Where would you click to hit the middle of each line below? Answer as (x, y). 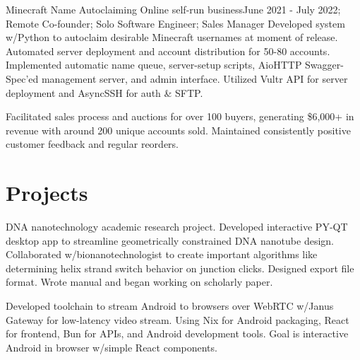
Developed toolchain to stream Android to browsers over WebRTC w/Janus (170, 306)
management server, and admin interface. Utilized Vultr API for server (194, 78)
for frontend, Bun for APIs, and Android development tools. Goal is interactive (177, 333)
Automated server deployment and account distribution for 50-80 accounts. (168, 51)
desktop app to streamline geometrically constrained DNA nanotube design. (170, 240)
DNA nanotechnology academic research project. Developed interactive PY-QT (177, 227)
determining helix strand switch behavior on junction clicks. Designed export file (180, 268)
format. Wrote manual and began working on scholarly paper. (139, 282)
